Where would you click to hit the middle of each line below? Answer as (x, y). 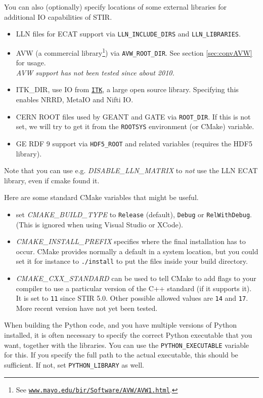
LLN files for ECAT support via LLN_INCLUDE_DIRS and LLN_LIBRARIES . (128, 34)
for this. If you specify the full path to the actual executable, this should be (121, 355)
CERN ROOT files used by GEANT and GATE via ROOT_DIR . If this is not (133, 116)
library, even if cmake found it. (52, 180)
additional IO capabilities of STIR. (58, 16)
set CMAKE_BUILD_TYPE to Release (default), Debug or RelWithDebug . (134, 214)
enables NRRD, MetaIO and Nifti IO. (75, 99)
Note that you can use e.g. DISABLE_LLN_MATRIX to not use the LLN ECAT (131, 170)
